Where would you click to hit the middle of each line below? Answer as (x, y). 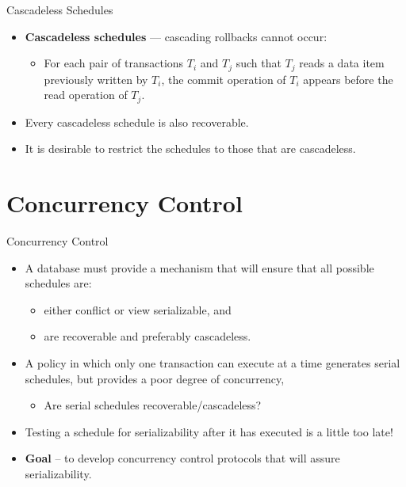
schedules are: (58, 283)
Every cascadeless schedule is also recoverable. (137, 122)
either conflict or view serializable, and (138, 309)
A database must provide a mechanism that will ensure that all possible (199, 267)
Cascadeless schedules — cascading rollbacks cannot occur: (176, 36)
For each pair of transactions (114, 63)
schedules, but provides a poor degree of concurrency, (155, 378)
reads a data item (342, 63)
